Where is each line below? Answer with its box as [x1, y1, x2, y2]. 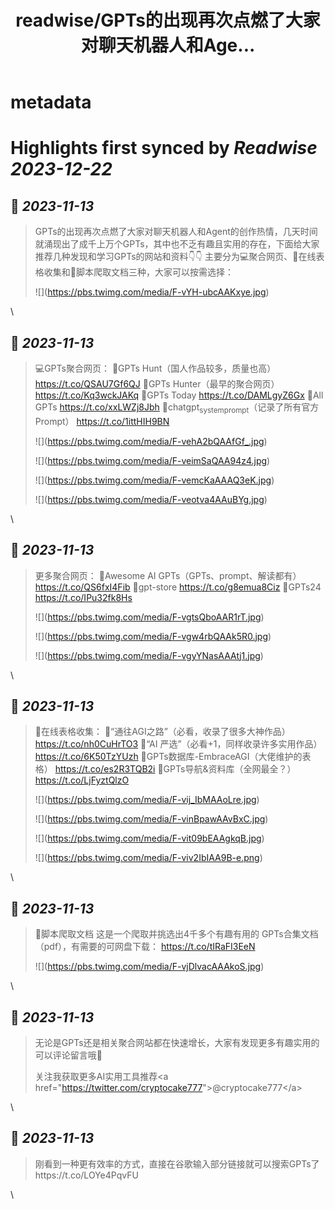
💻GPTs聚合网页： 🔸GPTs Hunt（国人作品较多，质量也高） [34, 362, 277, 374]
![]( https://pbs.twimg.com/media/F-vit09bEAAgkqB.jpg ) [34, 832, 265, 845]
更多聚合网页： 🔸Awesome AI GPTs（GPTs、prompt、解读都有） [34, 569, 302, 581]
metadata [10, 91, 92, 114]
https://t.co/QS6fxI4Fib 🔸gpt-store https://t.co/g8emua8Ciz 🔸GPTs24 [34, 581, 322, 593]
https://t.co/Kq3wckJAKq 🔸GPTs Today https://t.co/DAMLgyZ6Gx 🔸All [34, 389, 324, 401]
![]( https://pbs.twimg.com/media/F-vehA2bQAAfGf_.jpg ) [34, 435, 268, 447]
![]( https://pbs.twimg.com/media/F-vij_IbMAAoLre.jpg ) [34, 794, 260, 806]
